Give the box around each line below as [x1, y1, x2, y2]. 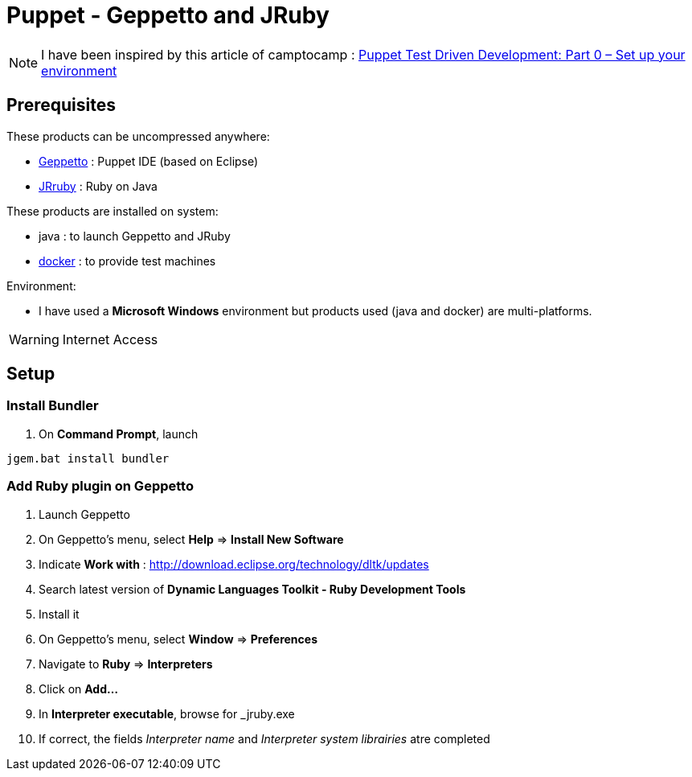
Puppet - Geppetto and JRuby [6, 2, 330, 29]
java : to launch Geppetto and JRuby [39, 228, 231, 243]
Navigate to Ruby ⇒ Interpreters [39, 656, 213, 671]
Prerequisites [6, 95, 116, 116]
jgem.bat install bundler [6, 451, 170, 465]
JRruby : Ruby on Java [39, 179, 158, 193]
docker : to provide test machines [39, 253, 216, 268]
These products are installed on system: [6, 203, 219, 218]
